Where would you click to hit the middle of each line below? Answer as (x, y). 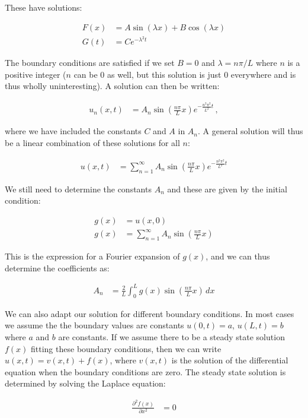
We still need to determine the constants (78, 189)
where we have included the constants (73, 131)
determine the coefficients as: (57, 267)
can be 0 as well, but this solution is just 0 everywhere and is (185, 74)
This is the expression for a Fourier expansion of (92, 256)
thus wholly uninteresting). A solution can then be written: (112, 86)
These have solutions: (44, 7)
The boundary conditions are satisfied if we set (90, 63)
